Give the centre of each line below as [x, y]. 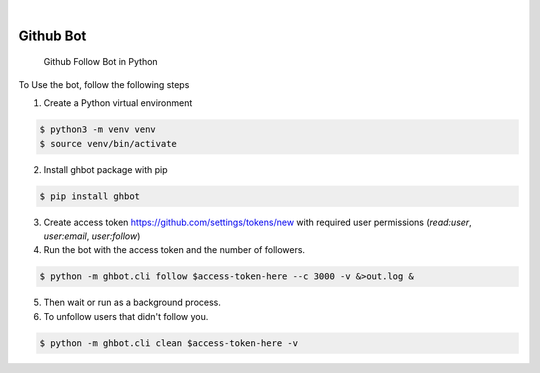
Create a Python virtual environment [118, 103]
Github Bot [52, 35]
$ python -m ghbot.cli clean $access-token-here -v [169, 343]
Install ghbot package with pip [105, 169]
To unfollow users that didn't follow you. [126, 316]
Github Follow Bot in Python [101, 62]
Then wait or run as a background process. [132, 302]
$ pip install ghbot [89, 196]
